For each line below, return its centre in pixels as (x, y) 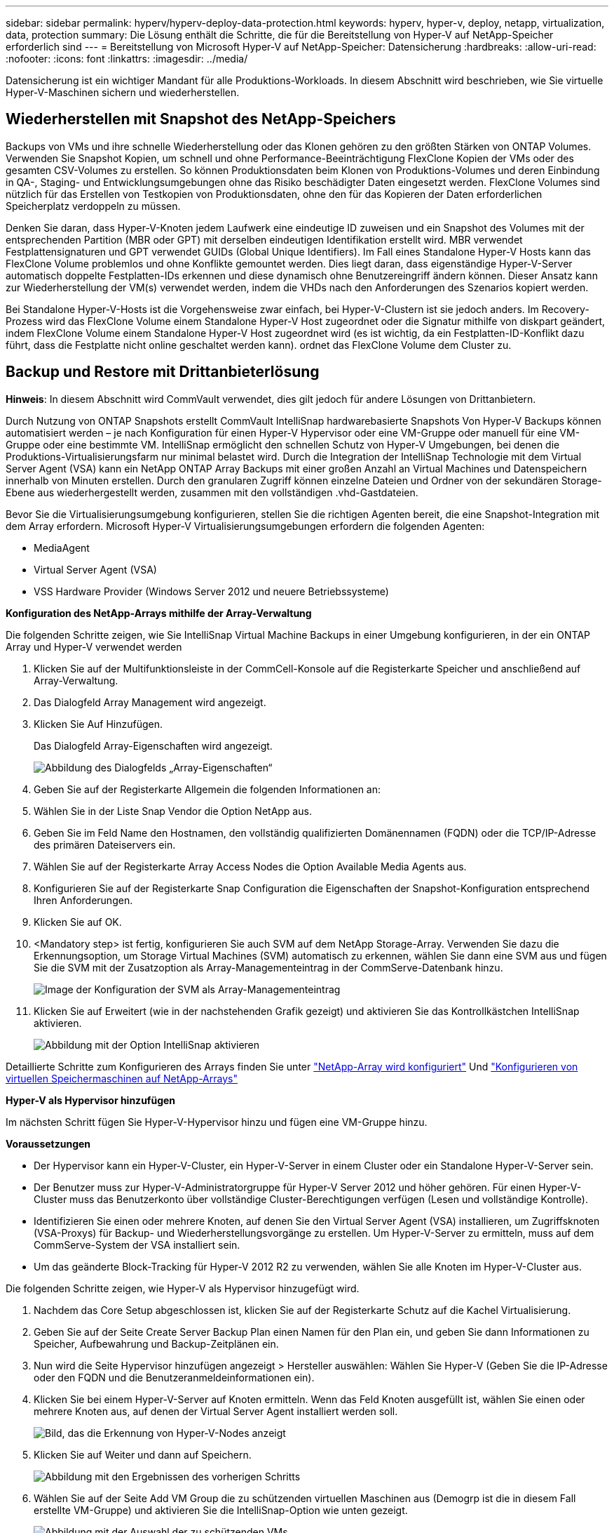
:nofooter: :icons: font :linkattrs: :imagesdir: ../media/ (127, 59)
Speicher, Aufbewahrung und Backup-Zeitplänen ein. (156, 1343)
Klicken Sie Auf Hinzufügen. (98, 724)
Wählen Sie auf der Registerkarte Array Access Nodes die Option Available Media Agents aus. (250, 866)
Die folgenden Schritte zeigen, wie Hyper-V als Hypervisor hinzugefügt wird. (183, 1288)
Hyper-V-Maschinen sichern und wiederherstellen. (123, 92)
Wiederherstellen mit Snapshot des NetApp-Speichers (201, 119)
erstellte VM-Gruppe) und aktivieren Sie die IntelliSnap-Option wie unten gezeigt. (221, 1510)
